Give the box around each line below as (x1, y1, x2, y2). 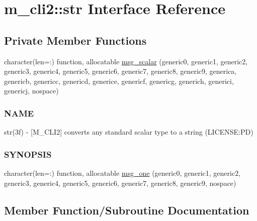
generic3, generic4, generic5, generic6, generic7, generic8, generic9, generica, (4, 66, 237, 76)
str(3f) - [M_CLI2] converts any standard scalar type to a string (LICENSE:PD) (4, 127, 253, 137)
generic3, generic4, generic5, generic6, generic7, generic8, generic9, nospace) (4, 177, 236, 188)
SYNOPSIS (4, 148, 52, 160)
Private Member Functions (4, 32, 147, 48)
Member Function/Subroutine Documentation (4, 202, 249, 217)
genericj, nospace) (4, 85, 59, 96)
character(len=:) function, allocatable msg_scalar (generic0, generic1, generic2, (4, 56, 248, 66)
